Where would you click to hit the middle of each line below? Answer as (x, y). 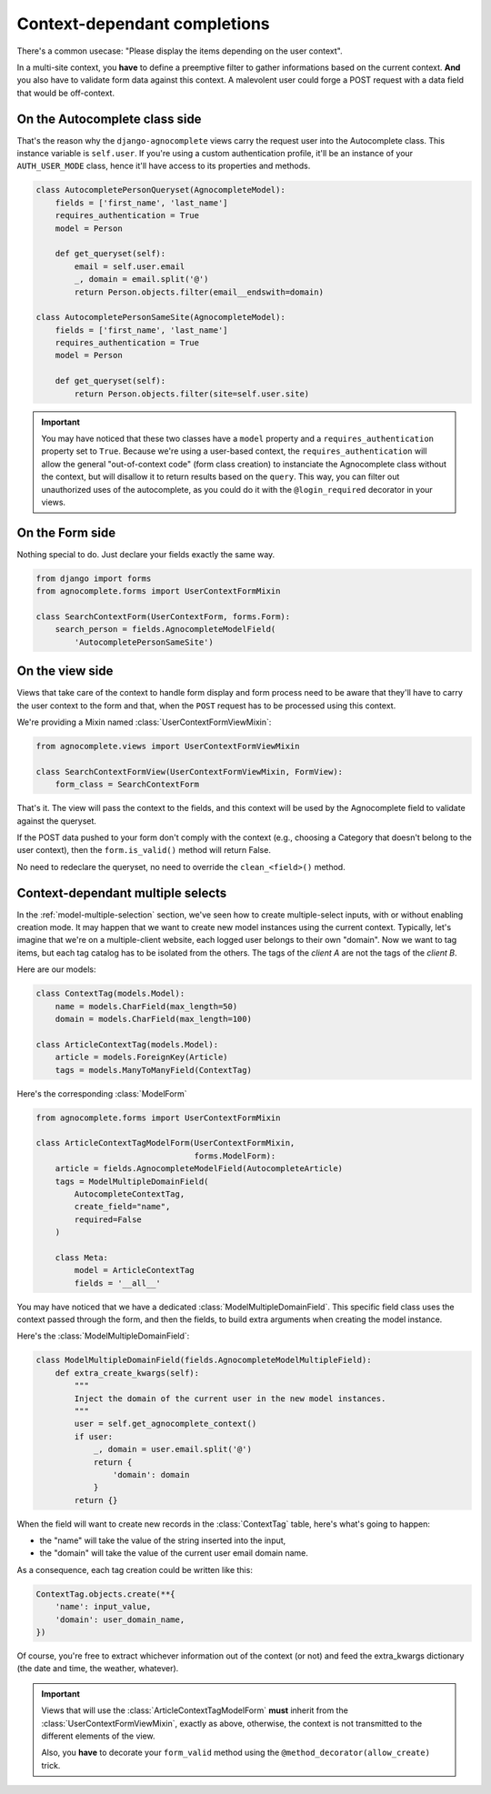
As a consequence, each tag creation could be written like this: (135, 1569)
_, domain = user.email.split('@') (172, 1449)
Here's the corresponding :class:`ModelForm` (102, 1093)
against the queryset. (57, 821)
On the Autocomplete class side (109, 119)
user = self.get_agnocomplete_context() (165, 1424)
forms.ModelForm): (235, 1156)
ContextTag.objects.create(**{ (106, 1594)
